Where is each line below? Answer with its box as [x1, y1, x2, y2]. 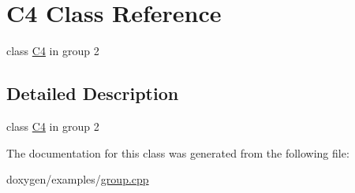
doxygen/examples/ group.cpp [6, 171, 149, 187]
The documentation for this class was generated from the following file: [6, 144, 349, 161]
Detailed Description [6, 81, 179, 106]
